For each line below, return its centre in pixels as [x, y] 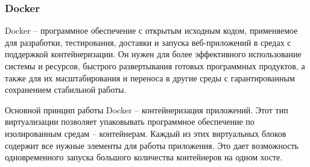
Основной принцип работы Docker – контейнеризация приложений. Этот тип [147, 109]
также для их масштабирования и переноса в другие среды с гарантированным [150, 77]
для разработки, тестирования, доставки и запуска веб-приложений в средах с [148, 42]
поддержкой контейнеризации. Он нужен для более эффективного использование [153, 54]
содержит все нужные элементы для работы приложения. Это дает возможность [152, 145]
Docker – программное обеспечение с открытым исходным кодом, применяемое [151, 30]
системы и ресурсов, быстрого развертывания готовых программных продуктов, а [155, 66]
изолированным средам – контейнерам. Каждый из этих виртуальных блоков [146, 133]
